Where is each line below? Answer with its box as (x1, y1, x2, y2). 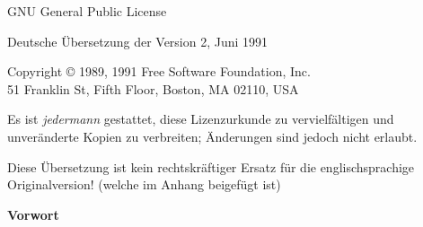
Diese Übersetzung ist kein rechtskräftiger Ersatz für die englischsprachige (7, 157, 415, 176)
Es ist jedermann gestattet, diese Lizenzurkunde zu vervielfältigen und (7, 109, 394, 128)
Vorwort (7, 205, 59, 223)
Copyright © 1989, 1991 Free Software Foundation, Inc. (7, 62, 311, 81)
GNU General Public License (7, 2, 167, 20)
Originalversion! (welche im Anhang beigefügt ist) (7, 175, 281, 194)
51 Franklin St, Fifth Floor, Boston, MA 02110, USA (7, 79, 299, 98)
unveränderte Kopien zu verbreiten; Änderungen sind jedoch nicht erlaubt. (7, 127, 418, 145)
